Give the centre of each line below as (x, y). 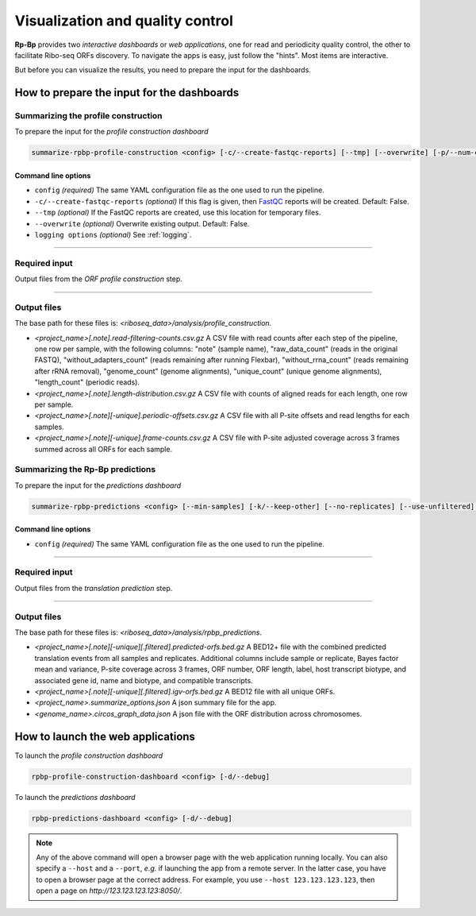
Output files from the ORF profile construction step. (98, 279)
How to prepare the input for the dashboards (127, 93)
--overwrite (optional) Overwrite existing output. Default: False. (142, 223)
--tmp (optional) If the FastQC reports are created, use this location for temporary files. (178, 213)
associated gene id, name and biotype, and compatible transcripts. (144, 680)
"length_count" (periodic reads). (87, 382)
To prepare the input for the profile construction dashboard (111, 132)
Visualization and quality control (124, 21)
